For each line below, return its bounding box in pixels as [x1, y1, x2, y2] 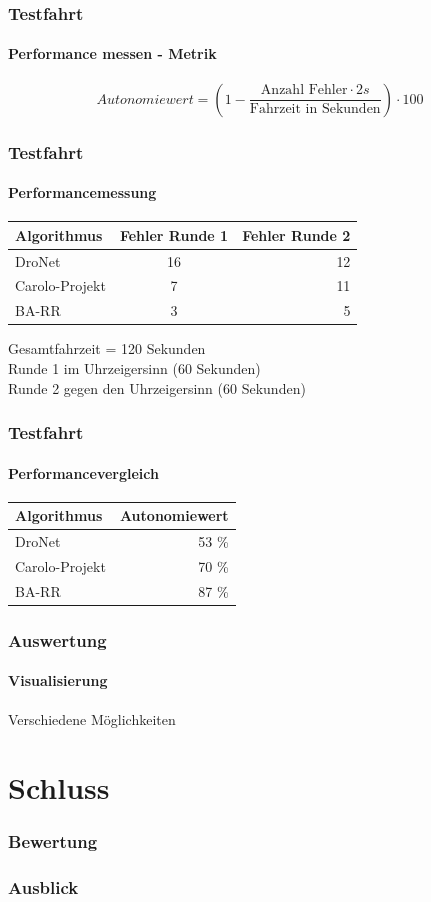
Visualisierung [8, 670, 108, 691]
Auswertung [8, 627, 107, 652]
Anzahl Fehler [260, 83, 348, 98]
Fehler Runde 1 [119, 224, 229, 245]
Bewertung [8, 829, 98, 854]
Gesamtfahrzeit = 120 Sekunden [8, 338, 206, 359]
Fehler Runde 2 [242, 224, 351, 245]
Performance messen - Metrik [8, 43, 217, 64]
